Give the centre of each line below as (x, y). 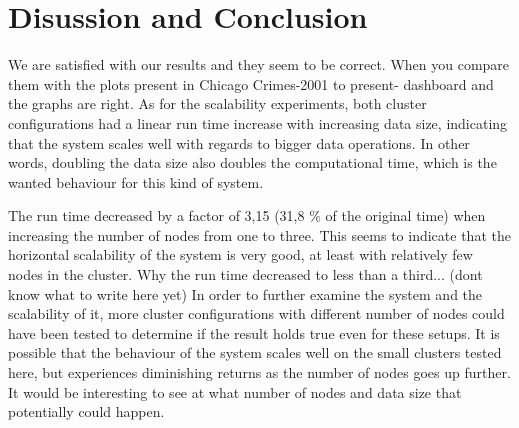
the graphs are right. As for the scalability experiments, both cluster (217, 103)
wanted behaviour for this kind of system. (136, 181)
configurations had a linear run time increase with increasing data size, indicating (258, 122)
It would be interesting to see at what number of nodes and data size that (235, 391)
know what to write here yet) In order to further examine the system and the (245, 293)
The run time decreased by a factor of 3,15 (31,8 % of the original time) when (247, 215)
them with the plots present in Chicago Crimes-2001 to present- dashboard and (251, 83)
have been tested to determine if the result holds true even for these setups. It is (254, 332)
